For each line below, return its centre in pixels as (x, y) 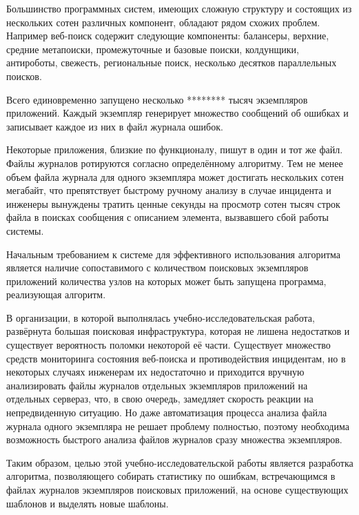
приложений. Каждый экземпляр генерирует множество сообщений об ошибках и (177, 113)
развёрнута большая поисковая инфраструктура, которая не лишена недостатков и (178, 331)
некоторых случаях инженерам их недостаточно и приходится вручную (155, 372)
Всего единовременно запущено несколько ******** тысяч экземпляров (157, 99)
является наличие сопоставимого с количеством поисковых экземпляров (157, 268)
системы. (25, 230)
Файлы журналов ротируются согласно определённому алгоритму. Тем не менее (175, 163)
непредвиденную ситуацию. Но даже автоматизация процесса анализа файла (167, 412)
